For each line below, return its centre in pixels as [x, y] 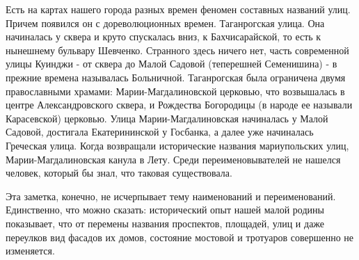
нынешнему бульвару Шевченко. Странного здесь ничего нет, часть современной [177, 50]
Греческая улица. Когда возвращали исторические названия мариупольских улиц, [177, 145]
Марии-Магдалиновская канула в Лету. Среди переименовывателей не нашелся [173, 159]
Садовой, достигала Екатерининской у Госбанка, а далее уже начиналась [160, 132]
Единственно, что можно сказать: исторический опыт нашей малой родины [165, 210]
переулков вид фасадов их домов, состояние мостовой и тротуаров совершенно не [180, 237]
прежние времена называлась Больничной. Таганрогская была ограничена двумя [176, 77]
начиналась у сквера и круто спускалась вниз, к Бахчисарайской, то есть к [163, 36]
